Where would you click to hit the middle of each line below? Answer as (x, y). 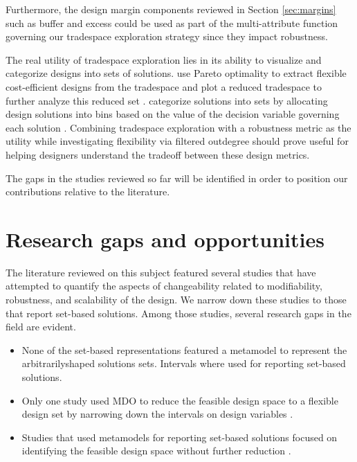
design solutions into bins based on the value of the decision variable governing (173, 114)
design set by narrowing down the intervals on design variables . (157, 414)
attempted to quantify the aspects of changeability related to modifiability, (164, 286)
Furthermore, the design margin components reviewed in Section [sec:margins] (171, 9)
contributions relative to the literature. (88, 192)
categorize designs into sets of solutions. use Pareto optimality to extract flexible (176, 73)
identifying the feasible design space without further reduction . (156, 451)
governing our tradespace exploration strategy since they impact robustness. (167, 36)
